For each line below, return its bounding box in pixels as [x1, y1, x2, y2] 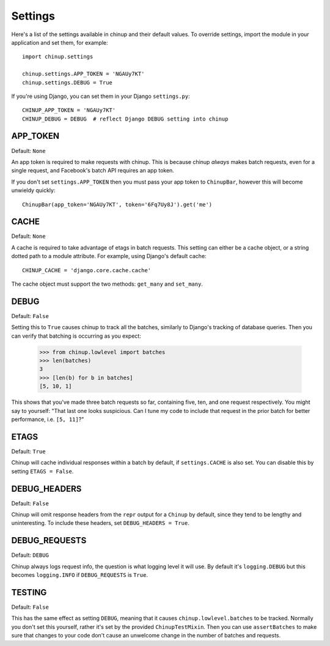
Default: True [11, 447, 46, 455]
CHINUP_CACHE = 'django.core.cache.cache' [22, 267, 152, 273]
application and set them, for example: [11, 39, 108, 46]
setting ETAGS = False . [11, 467, 74, 475]
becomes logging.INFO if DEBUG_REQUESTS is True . [11, 571, 148, 579]
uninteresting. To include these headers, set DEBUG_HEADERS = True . [11, 519, 189, 527]
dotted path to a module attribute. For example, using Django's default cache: [11, 253, 207, 260]
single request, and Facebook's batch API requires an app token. [11, 167, 174, 174]
